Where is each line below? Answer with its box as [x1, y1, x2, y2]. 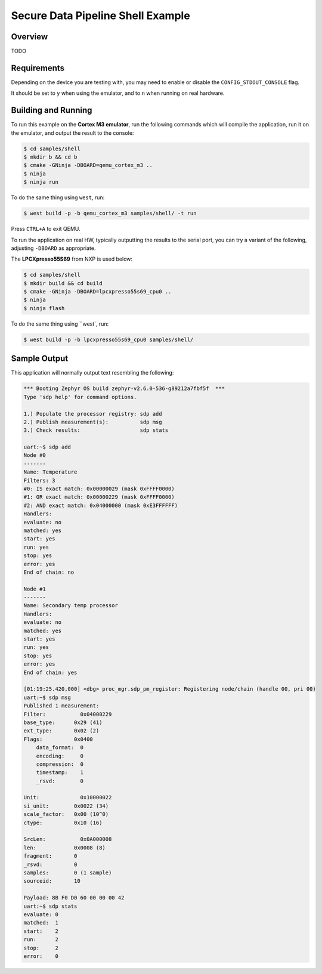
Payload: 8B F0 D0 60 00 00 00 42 [23, 895, 125, 901]
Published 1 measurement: [23, 703, 100, 709]
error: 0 [23, 953, 59, 960]
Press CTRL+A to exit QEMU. [11, 225, 80, 233]
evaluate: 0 [23, 911, 59, 918]
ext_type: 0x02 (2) [23, 728, 100, 734]
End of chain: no [23, 568, 75, 576]
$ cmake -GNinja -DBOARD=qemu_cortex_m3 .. [23, 162, 153, 169]
